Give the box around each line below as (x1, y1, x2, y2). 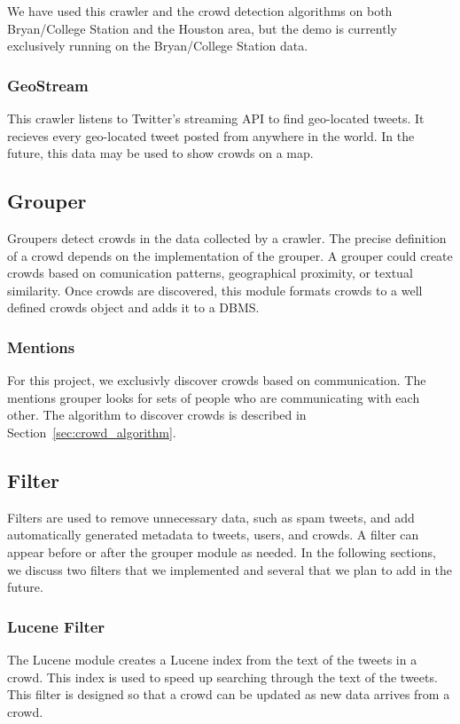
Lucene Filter (7, 615, 105, 637)
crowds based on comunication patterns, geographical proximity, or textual (7, 264, 413, 282)
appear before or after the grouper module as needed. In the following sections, (7, 542, 436, 561)
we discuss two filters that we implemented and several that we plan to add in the (7, 560, 453, 578)
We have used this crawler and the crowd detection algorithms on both (7, 2, 393, 20)
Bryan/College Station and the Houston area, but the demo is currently (7, 19, 397, 37)
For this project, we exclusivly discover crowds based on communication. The (7, 371, 426, 390)
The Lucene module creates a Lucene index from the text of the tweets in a (7, 649, 417, 668)
